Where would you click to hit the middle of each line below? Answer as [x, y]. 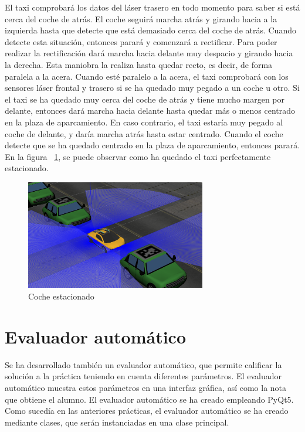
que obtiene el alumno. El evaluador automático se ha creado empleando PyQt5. [149, 399]
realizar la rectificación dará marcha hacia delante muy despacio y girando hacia [149, 53]
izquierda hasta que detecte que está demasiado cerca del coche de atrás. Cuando [150, 30]
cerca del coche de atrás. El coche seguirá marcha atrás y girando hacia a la [141, 18]
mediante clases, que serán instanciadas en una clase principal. [117, 422]
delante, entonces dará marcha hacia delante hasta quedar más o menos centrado [150, 110]
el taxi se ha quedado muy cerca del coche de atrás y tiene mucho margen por [145, 99]
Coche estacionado [61, 296]
